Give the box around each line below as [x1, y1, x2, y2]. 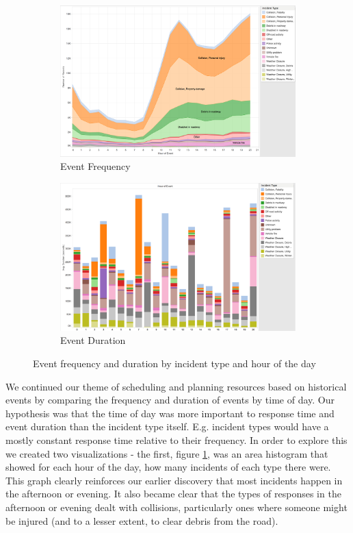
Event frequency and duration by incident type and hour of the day [33, 356, 316, 371]
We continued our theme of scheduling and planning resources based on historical [5, 379, 347, 393]
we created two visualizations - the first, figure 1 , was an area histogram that [5, 446, 328, 460]
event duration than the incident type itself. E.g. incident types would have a [5, 419, 329, 434]
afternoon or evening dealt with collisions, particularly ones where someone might [5, 500, 348, 515]
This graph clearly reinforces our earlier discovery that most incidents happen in [5, 473, 343, 487]
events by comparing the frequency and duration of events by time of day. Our [5, 393, 335, 407]
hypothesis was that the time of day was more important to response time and [5, 406, 335, 420]
